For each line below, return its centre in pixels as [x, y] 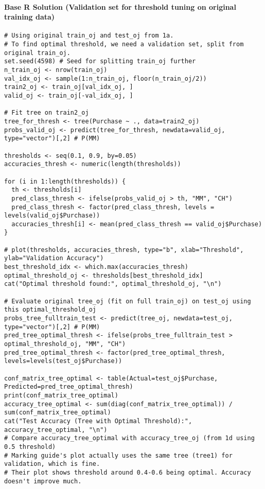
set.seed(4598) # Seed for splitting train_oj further [100, 61]
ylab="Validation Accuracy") [54, 258]
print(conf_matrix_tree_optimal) [61, 395]
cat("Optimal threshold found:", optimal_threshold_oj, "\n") [113, 284]
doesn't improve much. [43, 481]
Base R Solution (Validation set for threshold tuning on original [120, 6]
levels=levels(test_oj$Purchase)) [63, 361]
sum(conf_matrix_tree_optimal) [58, 413]
